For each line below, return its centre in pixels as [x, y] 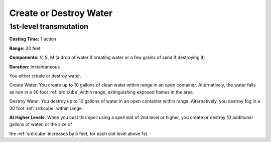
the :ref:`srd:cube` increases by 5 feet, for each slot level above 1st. [79, 133]
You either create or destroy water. [45, 75]
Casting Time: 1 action [33, 39]
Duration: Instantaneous [35, 66]
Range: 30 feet [25, 48]
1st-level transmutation [49, 26]
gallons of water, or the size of [41, 124]
